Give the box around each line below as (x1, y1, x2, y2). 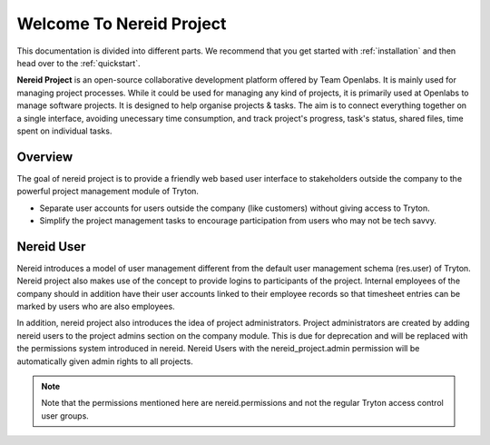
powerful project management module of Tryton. (16, 186, 200, 197)
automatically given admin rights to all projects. (16, 355, 194, 367)
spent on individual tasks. (16, 125, 113, 136)
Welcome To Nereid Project (16, 14, 227, 34)
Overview (16, 149, 73, 164)
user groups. (41, 410, 90, 421)
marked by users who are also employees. (16, 301, 176, 312)
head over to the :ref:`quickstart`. (16, 57, 141, 68)
